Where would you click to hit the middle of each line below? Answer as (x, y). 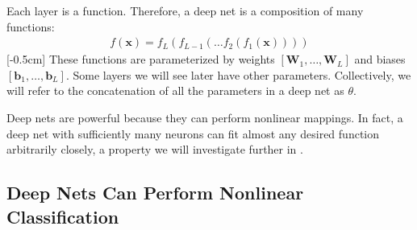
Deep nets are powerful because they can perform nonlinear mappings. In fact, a (205, 117)
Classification (63, 216)
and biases (380, 59)
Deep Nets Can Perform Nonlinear (155, 193)
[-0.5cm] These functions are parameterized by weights (141, 59)
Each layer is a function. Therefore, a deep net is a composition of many (185, 10)
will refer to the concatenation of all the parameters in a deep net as (175, 90)
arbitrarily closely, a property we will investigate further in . (155, 149)
